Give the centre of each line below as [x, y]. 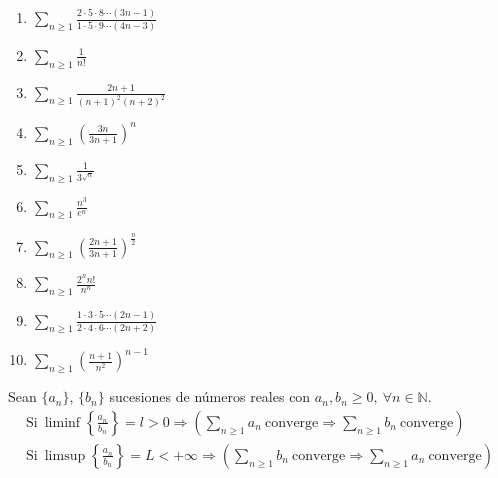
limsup [65, 455]
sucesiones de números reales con [210, 396]
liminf [62, 422]
